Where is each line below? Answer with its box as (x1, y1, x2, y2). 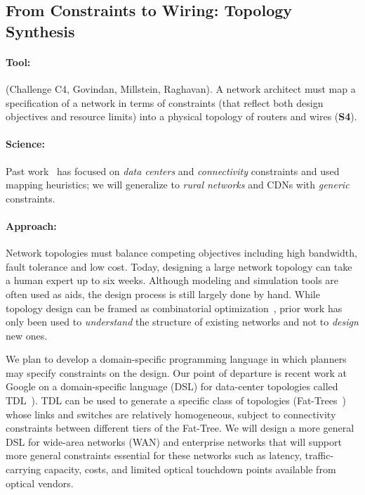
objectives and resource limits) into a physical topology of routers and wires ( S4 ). (6, 109, 357, 124)
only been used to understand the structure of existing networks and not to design (6, 314, 359, 329)
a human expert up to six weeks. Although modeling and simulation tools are (6, 273, 339, 288)
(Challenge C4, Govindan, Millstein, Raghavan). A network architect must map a (6, 81, 356, 96)
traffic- (305, 448, 334, 463)
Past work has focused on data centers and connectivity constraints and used (6, 163, 340, 178)
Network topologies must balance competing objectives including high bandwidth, (6, 245, 357, 260)
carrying (6, 462, 41, 477)
